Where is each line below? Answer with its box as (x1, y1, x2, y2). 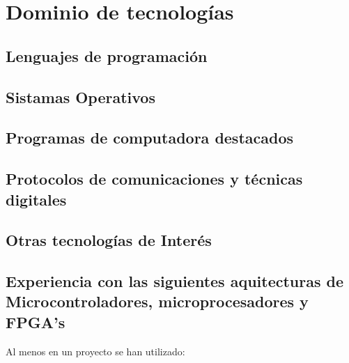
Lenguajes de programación (6, 45, 208, 66)
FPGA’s (6, 311, 65, 332)
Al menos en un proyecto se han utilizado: (6, 343, 185, 358)
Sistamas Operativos (6, 86, 155, 107)
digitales (6, 188, 67, 210)
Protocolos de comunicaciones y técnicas (6, 168, 303, 190)
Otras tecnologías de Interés (6, 229, 212, 251)
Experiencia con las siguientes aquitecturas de (6, 270, 344, 292)
